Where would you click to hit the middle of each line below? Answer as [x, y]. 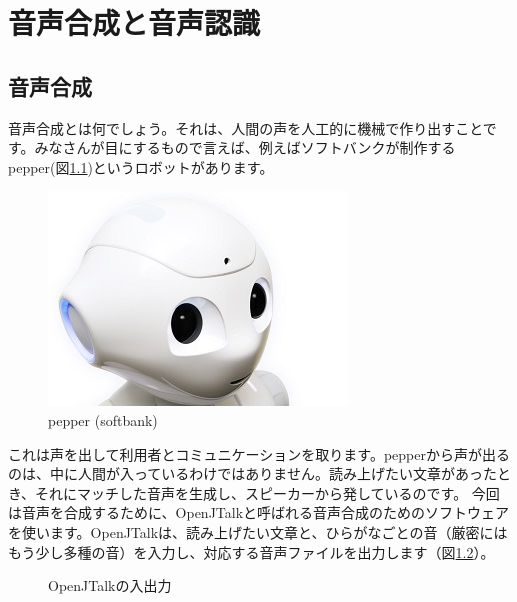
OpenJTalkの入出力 [110, 585]
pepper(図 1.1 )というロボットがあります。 [141, 166]
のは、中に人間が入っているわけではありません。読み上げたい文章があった [252, 473]
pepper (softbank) [103, 419]
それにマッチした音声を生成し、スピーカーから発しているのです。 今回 [267, 492]
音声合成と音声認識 [134, 22]
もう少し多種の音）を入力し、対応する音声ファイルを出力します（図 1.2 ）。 [251, 551]
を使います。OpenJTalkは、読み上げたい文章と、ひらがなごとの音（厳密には [258, 531]
